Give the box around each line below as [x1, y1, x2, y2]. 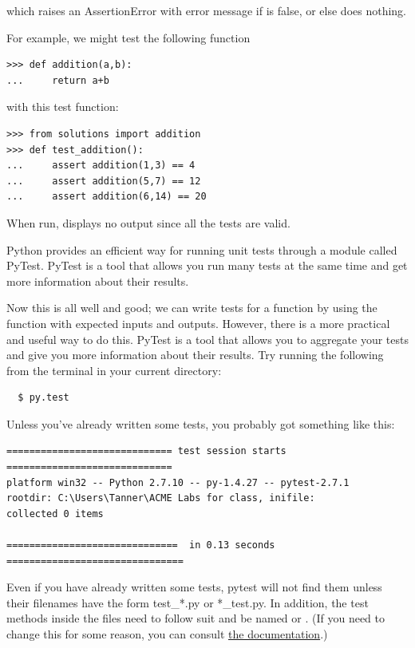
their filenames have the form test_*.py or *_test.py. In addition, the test [6, 594, 369, 610]
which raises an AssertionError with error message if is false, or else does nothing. [6, 2, 407, 18]
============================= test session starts [6, 445, 287, 457]
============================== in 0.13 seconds [6, 539, 275, 551]
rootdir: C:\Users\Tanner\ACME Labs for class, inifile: [6, 492, 315, 504]
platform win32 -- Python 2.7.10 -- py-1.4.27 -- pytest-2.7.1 [6, 476, 350, 488]
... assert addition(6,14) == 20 [6, 191, 207, 203]
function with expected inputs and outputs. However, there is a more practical [6, 314, 390, 331]
